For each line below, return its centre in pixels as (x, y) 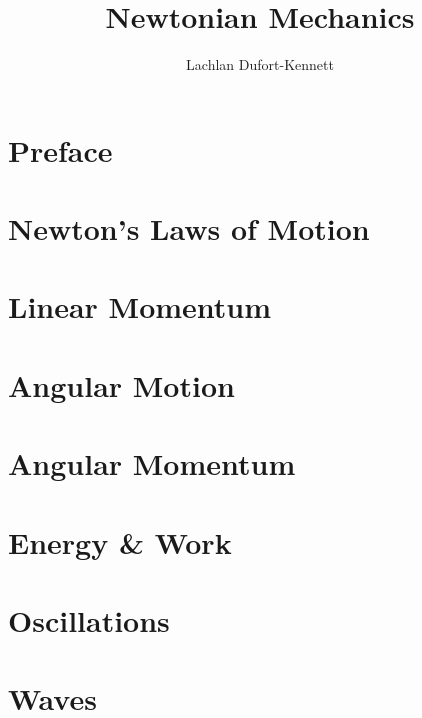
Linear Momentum (140, 306)
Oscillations (89, 619)
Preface (60, 149)
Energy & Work (120, 541)
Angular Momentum (152, 463)
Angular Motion (121, 384)
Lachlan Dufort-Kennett (260, 64)
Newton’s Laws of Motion (189, 228)
